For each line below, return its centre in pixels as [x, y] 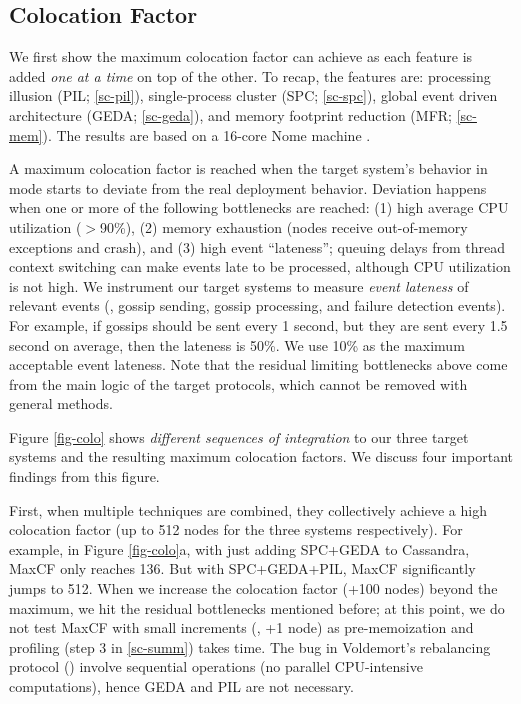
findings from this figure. [84, 476]
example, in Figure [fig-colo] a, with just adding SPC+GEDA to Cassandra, [239, 548]
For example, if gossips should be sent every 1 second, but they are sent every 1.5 [258, 324]
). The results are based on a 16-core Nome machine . [206, 134]
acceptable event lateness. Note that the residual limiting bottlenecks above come [258, 364]
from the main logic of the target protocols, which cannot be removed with [238, 383]
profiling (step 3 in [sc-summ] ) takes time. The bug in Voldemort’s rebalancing [250, 646]
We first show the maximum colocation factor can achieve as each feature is [241, 56]
